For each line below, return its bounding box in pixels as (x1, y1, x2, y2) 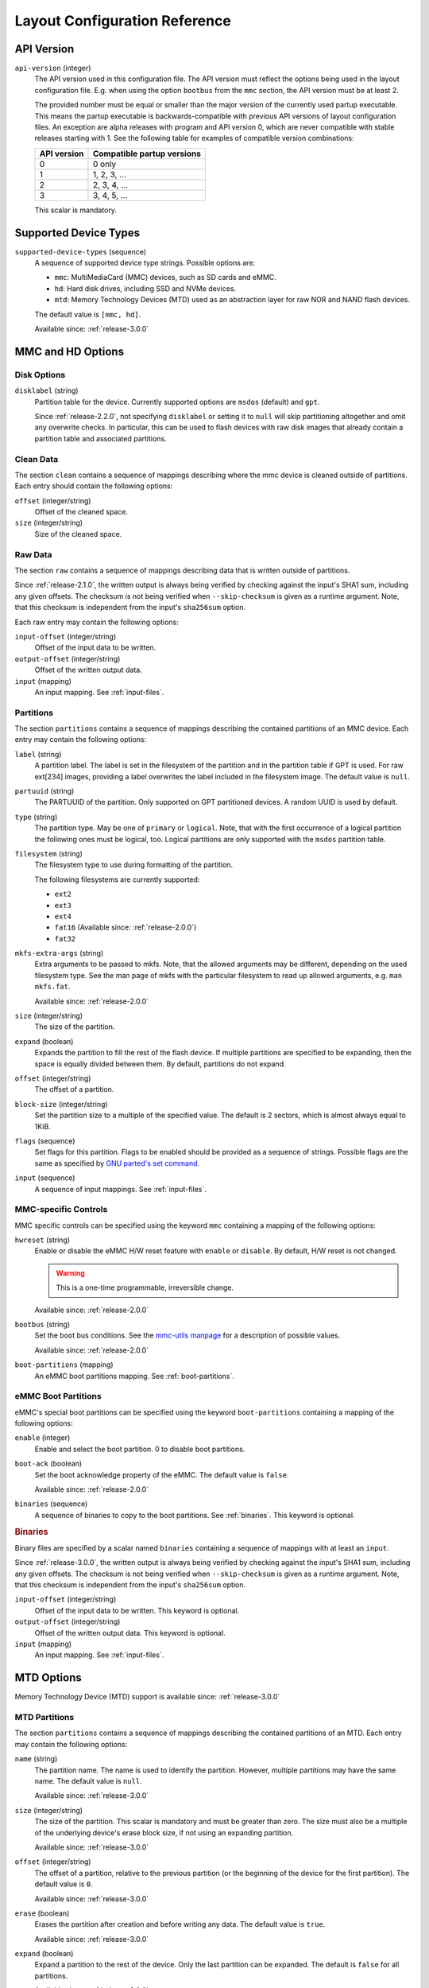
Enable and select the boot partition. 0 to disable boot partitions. (34, 1444, 245, 1454)
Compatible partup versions (92, 148, 202, 159)
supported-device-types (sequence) (14, 247, 147, 256)
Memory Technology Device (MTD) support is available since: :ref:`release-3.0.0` (14, 1692, 280, 1702)
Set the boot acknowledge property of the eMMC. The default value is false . (34, 1470, 289, 1479)
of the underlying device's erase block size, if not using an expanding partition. (34, 1827, 294, 1837)
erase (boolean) (14, 1908, 70, 1918)
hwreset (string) (14, 1235, 71, 1244)
